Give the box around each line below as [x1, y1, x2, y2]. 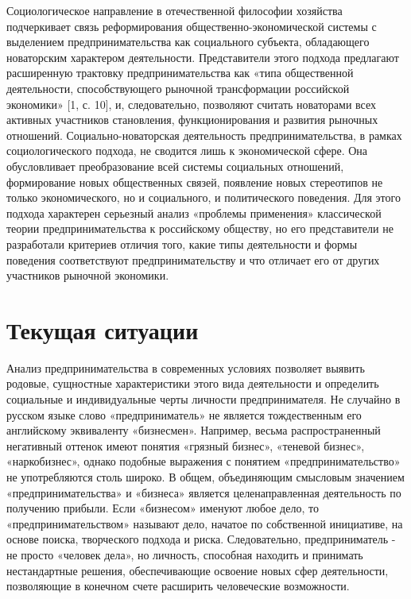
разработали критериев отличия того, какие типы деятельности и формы [6, 235, 358, 252]
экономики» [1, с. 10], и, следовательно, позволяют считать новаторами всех [6, 95, 376, 112]
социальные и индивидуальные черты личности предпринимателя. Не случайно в [6, 391, 401, 407]
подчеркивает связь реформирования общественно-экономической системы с [6, 17, 377, 34]
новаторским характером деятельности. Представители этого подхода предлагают [6, 48, 399, 65]
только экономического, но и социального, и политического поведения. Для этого [6, 189, 401, 206]
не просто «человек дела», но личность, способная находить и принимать [6, 546, 363, 562]
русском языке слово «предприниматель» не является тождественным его [6, 406, 362, 423]
